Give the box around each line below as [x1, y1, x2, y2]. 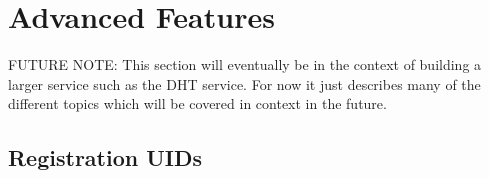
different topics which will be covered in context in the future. [8, 93, 387, 114]
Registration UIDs [8, 142, 202, 173]
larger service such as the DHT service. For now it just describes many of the [8, 73, 481, 94]
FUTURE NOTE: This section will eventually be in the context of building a [8, 54, 482, 75]
